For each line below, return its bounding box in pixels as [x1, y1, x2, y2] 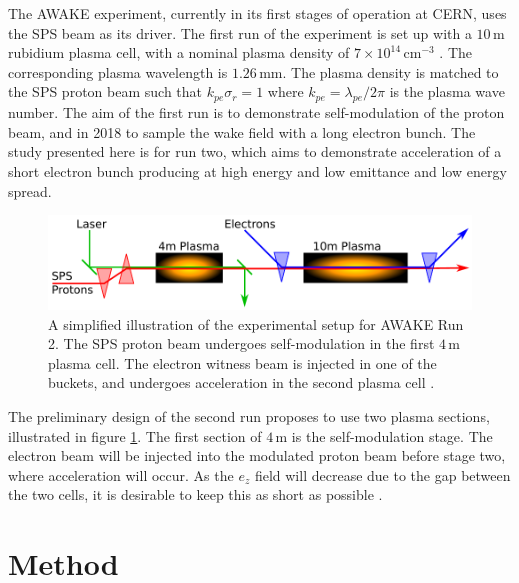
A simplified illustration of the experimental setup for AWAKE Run [48, 313, 464, 334]
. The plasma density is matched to [282, 61, 499, 82]
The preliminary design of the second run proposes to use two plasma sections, [8, 406, 490, 427]
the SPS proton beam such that [8, 81, 202, 102]
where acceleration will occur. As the [8, 464, 234, 485]
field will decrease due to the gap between [254, 464, 511, 485]
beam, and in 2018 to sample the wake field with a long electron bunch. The [8, 121, 476, 142]
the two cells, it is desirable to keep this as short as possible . [8, 484, 383, 505]
